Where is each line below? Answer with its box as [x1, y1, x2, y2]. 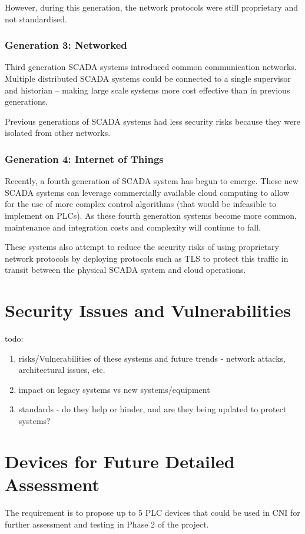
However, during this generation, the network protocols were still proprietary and [5, 1, 298, 13]
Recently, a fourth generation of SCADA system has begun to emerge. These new [5, 175, 299, 187]
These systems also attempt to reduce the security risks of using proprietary [5, 241, 279, 253]
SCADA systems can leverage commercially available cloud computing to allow [5, 186, 290, 198]
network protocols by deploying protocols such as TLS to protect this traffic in [5, 252, 289, 264]
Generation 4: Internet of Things [5, 151, 164, 166]
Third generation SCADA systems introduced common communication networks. [5, 61, 297, 73]
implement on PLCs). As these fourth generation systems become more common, [5, 209, 297, 221]
